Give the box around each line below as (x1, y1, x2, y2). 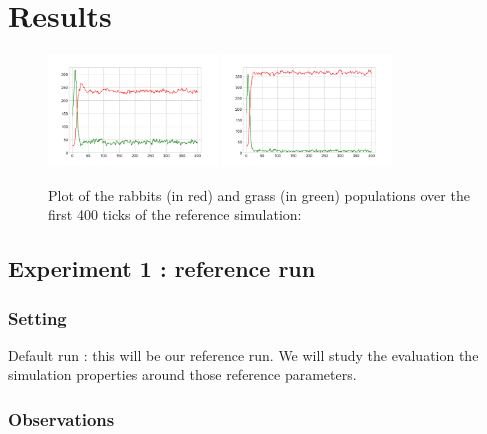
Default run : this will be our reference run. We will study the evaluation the (8, 344, 479, 365)
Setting (8, 305, 67, 330)
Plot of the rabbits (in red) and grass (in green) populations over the (48, 184, 470, 205)
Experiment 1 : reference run (8, 253, 316, 284)
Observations (8, 406, 115, 431)
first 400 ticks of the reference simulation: (48, 204, 302, 225)
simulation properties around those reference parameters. (8, 364, 357, 385)
